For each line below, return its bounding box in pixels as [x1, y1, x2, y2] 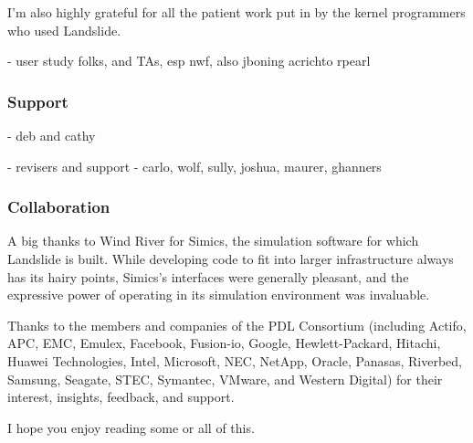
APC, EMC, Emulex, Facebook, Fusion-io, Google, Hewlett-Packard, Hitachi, [7, 333, 441, 353]
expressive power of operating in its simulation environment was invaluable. [7, 285, 430, 304]
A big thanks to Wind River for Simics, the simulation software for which [7, 231, 419, 250]
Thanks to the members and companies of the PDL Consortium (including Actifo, [7, 315, 467, 334]
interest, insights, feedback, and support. [7, 387, 235, 406]
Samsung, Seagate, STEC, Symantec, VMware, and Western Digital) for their [7, 369, 443, 388]
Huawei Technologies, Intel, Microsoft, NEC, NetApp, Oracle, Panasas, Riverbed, [7, 351, 463, 370]
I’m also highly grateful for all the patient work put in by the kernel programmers [7, 3, 466, 21]
